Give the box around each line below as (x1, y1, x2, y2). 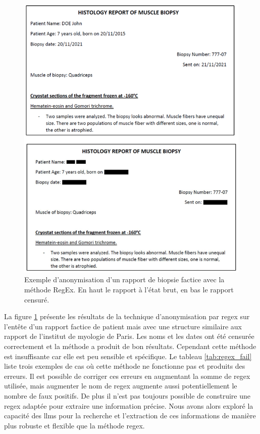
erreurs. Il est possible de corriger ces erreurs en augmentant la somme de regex (4, 370, 250, 381)
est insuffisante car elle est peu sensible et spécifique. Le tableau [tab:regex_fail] (4, 351, 252, 361)
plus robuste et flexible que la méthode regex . (4, 420, 145, 430)
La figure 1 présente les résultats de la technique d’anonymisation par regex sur (4, 311, 250, 322)
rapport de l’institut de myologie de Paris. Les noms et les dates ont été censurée (4, 331, 254, 341)
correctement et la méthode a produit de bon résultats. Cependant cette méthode (4, 340, 256, 351)
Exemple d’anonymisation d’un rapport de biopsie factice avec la (24, 274, 225, 285)
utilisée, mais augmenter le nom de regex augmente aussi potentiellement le (4, 380, 237, 391)
